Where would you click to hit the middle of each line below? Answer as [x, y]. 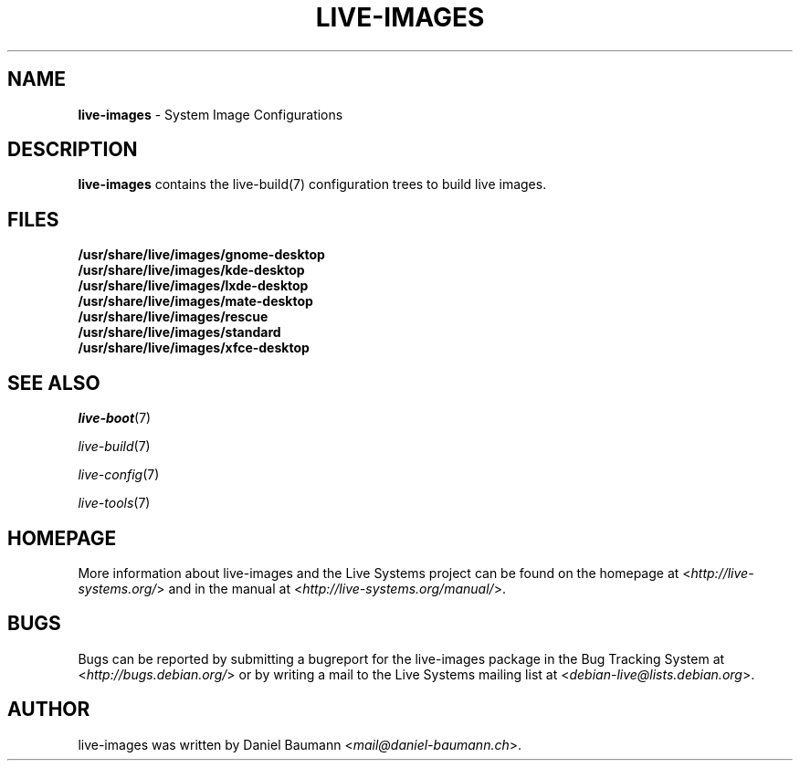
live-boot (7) [115, 418]
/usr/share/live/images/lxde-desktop [193, 286]
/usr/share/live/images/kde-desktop [191, 270]
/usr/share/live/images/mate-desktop [195, 301]
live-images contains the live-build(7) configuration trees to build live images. [312, 184]
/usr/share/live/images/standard [179, 332]
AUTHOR [49, 710]
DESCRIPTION [73, 150]
